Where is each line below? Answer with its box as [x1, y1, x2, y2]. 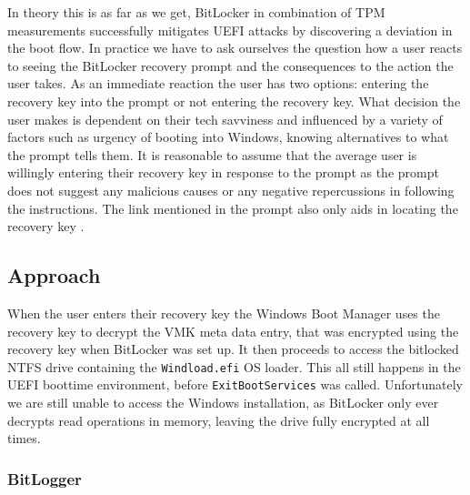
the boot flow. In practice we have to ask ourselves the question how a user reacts [7, 38, 463, 57]
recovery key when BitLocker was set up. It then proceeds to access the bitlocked [7, 339, 459, 359]
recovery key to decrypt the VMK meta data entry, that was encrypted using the [7, 321, 459, 340]
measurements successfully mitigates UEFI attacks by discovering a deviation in [7, 20, 453, 39]
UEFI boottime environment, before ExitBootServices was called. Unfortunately [7, 375, 463, 394]
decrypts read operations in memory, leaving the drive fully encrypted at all [7, 410, 430, 429]
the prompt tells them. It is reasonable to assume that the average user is [7, 145, 417, 164]
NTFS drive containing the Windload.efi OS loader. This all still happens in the [7, 357, 461, 376]
